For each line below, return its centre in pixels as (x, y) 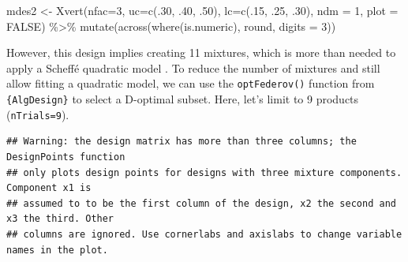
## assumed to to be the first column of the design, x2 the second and (201, 203)
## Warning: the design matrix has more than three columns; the (182, 142)
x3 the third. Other (60, 219)
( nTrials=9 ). (38, 114)
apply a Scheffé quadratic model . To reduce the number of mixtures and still (193, 67)
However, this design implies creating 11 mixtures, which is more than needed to (201, 52)
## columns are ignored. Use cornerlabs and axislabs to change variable (204, 234)
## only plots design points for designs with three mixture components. (204, 172)
